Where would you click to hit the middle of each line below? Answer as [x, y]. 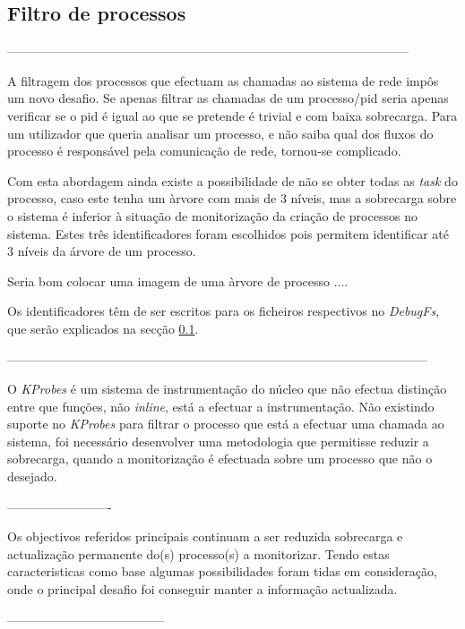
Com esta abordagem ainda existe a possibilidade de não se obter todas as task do [232, 180]
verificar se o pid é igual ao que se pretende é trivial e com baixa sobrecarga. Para [232, 115]
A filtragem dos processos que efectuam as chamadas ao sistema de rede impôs [223, 80]
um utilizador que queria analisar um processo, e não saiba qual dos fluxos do [220, 133]
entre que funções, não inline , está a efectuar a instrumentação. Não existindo [221, 406]
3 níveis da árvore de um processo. [102, 251]
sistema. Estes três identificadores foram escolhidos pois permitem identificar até [228, 233]
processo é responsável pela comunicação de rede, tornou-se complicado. [204, 151]
